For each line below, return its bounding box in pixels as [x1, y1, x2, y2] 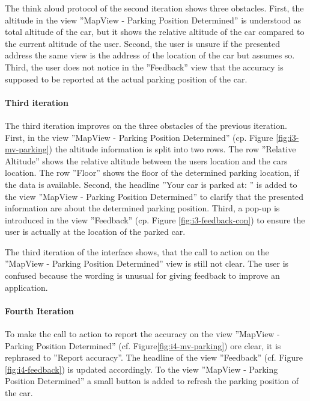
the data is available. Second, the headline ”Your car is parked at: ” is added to [5, 178, 297, 190]
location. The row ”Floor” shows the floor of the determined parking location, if [5, 166, 299, 179]
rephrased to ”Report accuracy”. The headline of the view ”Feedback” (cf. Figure [5, 351, 303, 364]
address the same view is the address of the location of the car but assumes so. [5, 49, 295, 61]
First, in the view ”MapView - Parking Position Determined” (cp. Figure [5, 131, 273, 143]
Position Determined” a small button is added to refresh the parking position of [5, 375, 299, 387]
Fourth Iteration [5, 304, 74, 317]
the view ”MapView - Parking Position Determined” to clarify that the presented [5, 190, 304, 202]
